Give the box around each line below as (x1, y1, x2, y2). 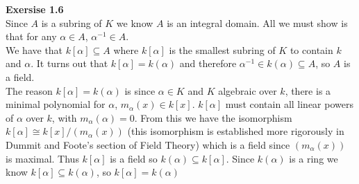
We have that (6, 42, 63, 57)
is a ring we (289, 151, 338, 165)
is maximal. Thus (6, 151, 79, 165)
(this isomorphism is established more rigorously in (127, 124, 344, 138)
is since (124, 83, 156, 98)
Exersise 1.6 (6, 2, 64, 16)
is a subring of (41, 15, 102, 30)
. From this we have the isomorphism (134, 110, 292, 125)
